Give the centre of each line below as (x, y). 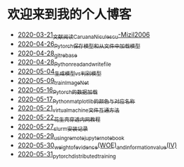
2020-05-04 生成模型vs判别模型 (59, 72)
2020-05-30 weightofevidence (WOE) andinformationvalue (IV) (97, 146)
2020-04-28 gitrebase (47, 54)
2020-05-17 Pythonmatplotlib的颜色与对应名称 (76, 100)
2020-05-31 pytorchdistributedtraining (67, 155)
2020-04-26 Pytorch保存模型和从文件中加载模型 (79, 45)
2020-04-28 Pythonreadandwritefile (64, 63)
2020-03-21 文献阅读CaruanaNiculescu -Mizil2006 (84, 35)
